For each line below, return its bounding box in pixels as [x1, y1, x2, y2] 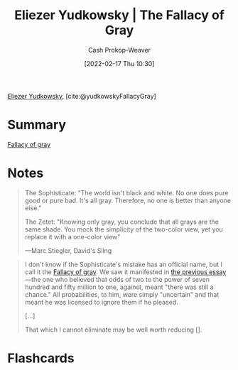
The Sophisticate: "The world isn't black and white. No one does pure [24, 188, 229, 197]
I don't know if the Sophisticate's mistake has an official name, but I [24, 260, 222, 268]
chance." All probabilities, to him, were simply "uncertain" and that [24, 290, 220, 298]
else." [24, 203, 42, 212]
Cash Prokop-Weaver [87, 45, 151, 54]
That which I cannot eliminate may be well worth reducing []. [24, 325, 202, 334]
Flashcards [7, 350, 75, 366]
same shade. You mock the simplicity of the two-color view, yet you [24, 224, 224, 234]
